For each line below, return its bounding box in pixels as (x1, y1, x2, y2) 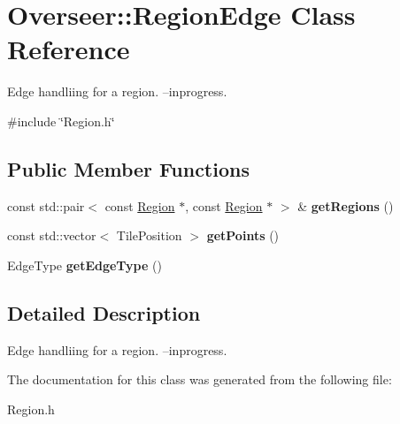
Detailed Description (7, 299, 201, 326)
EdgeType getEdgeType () (7, 255, 162, 274)
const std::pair (7, 196, 85, 215)
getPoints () (206, 226, 280, 245)
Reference (7, 31, 130, 67)
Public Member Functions (7, 155, 250, 182)
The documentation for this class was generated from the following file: (7, 370, 392, 389)
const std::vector (7, 226, 96, 245)
